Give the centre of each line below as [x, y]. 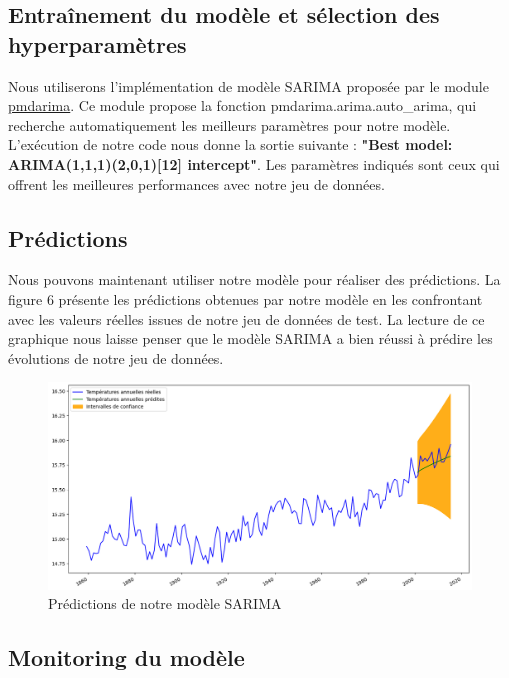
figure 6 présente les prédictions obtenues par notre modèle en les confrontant [245, 298]
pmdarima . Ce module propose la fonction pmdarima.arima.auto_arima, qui [242, 105]
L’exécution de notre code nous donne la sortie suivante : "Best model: [230, 144]
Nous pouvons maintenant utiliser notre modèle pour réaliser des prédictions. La [254, 279]
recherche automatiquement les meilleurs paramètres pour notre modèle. [229, 124]
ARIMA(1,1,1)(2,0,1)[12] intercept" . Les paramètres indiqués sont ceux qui [254, 163]
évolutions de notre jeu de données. [116, 357]
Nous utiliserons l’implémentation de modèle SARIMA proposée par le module [248, 85]
